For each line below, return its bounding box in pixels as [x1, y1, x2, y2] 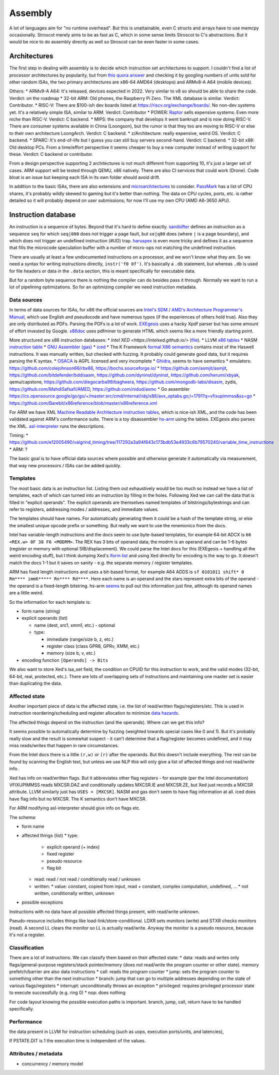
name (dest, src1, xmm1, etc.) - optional [34, 622, 115, 628]
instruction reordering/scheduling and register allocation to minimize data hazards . [9, 710, 179, 716]
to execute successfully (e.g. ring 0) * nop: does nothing [9, 990, 126, 996]
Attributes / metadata [9, 1050, 62, 1057]
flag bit [46, 865, 61, 871]
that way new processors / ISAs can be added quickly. [9, 462, 121, 468]
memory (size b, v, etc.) [46, 650, 96, 656]
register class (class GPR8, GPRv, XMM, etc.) [46, 643, 140, 649]
